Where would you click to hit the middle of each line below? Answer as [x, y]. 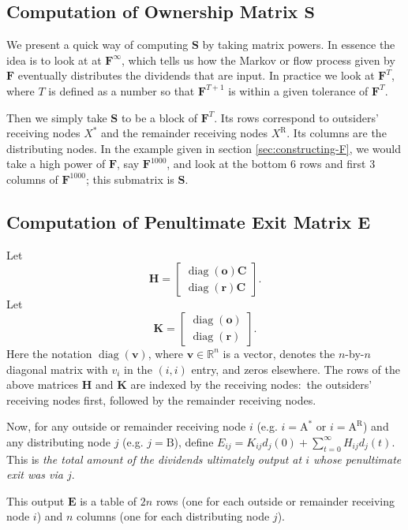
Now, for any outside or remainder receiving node [126, 426]
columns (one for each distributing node [173, 516]
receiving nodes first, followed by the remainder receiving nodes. [161, 399]
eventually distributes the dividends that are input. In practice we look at [196, 75]
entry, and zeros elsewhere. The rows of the [296, 369]
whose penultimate [357, 459]
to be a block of [159, 117]
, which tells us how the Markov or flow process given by [258, 60]
